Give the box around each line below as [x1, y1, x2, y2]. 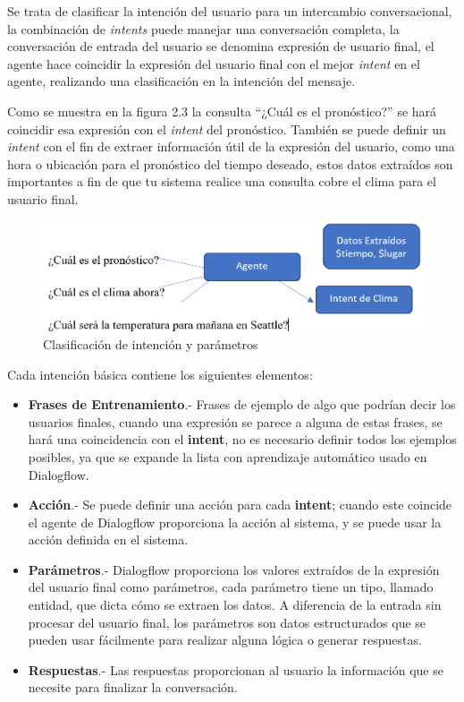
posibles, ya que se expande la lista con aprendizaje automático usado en [28, 447, 427, 466]
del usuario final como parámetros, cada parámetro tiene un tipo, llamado [28, 578, 434, 596]
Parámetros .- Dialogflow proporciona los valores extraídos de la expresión [28, 560, 440, 578]
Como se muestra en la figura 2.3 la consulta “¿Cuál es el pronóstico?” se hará [7, 101, 437, 120]
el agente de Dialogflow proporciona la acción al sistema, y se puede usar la [28, 512, 442, 531]
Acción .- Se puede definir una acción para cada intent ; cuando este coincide [28, 495, 452, 514]
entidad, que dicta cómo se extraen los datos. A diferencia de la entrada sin [28, 595, 442, 614]
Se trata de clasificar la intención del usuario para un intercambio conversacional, [7, 2, 452, 20]
